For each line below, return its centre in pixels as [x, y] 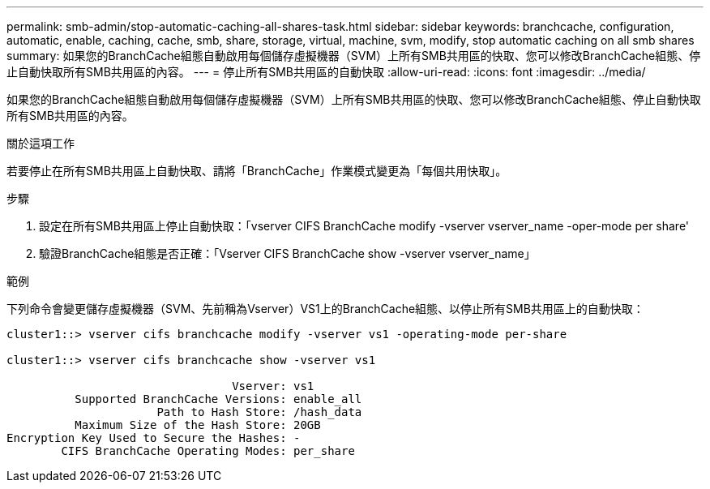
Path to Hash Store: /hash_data [259, 412]
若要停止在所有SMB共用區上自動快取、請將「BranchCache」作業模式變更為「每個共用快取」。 [257, 171]
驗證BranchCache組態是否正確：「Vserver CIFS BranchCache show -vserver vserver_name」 [287, 253]
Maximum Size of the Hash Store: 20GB [198, 425]
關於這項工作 [41, 143]
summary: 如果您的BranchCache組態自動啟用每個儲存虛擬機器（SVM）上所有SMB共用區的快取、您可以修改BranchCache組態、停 [354, 56]
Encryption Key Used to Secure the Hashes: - [154, 438]
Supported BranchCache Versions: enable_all [218, 399]
